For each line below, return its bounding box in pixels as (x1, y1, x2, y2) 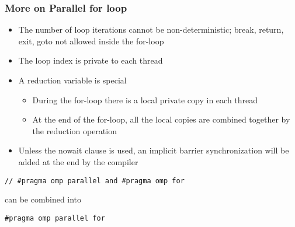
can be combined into (5, 193, 82, 205)
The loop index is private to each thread (18, 54, 163, 67)
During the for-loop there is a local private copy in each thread (32, 93, 258, 106)
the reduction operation (32, 124, 117, 137)
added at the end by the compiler (18, 155, 138, 167)
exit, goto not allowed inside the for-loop (18, 34, 164, 47)
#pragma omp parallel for (5, 214, 105, 222)
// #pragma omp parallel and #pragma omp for (5, 176, 185, 185)
